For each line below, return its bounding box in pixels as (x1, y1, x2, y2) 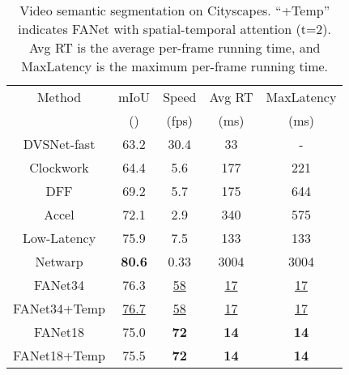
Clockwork (29, 158, 89, 177)
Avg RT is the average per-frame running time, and (28, 38, 321, 57)
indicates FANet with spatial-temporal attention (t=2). (18, 19, 332, 38)
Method (36, 87, 82, 106)
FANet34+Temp (13, 299, 106, 317)
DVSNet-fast (23, 134, 96, 153)
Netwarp (35, 252, 83, 271)
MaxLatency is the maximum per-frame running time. (21, 57, 329, 75)
